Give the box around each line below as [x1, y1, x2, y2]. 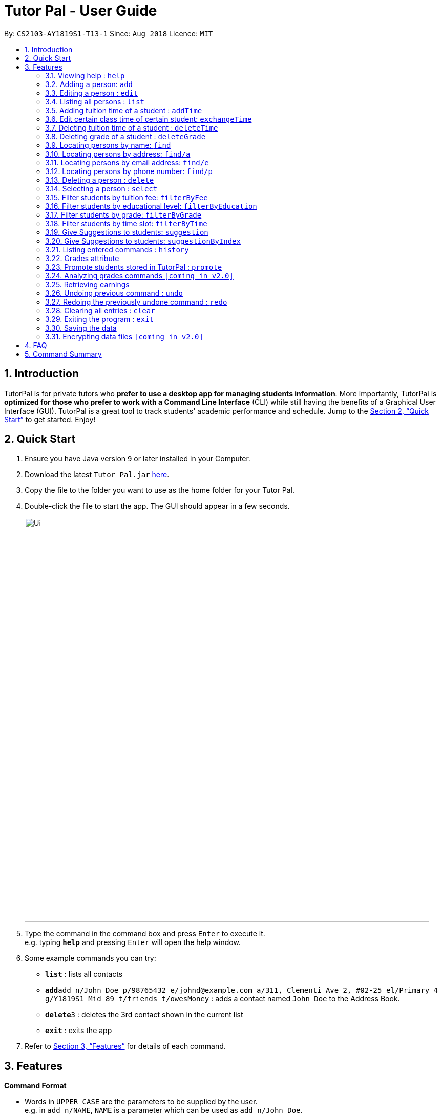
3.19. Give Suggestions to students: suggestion [45, 227, 208, 237]
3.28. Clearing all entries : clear [45, 306, 155, 315]
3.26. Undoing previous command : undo [45, 288, 183, 297]
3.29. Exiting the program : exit [45, 314, 154, 324]
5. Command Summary [25, 349, 102, 358]
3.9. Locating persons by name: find [45, 140, 171, 149]
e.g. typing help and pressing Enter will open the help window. [25, 938, 241, 947]
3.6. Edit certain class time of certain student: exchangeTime [45, 114, 252, 123]
